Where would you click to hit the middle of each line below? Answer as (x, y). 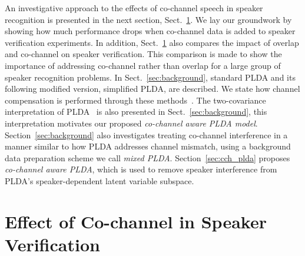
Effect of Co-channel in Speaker (136, 221)
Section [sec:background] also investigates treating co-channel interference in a (146, 134)
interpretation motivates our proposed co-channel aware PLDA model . (131, 123)
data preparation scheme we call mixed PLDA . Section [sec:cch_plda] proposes (147, 157)
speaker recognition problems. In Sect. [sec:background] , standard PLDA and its (150, 77)
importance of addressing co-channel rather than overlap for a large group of (143, 65)
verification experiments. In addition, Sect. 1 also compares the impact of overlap (152, 42)
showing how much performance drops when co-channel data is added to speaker (150, 31)
